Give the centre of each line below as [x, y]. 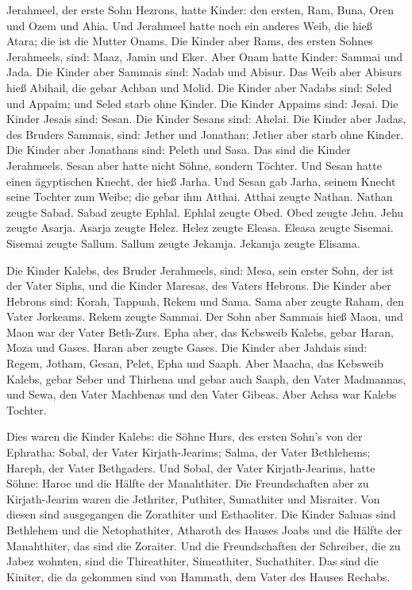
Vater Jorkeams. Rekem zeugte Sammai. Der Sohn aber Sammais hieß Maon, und [205, 316]
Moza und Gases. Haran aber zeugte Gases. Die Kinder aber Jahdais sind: [187, 347]
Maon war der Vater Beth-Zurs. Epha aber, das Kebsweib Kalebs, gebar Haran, [200, 332]
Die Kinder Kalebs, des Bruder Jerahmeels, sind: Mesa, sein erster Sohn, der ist [200, 270]
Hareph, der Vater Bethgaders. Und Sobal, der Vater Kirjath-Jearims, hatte [191, 467]
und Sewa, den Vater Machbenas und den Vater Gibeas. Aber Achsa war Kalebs [202, 394]
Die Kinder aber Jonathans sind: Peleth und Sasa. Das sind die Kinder [179, 150]
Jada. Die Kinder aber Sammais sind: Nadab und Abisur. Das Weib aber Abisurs [204, 72]
